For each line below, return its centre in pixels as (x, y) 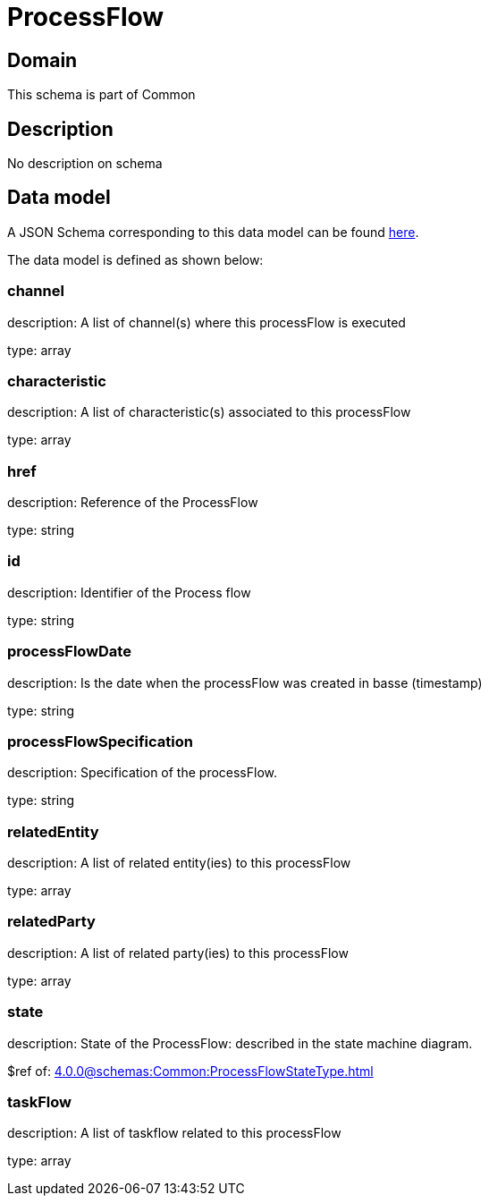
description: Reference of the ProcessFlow (133, 503)
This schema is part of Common (101, 95)
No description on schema (85, 164)
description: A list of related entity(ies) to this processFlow (179, 863)
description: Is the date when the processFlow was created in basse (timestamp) (245, 682)
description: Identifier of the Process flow (129, 592)
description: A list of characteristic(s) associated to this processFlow (209, 412)
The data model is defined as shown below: (135, 259)
